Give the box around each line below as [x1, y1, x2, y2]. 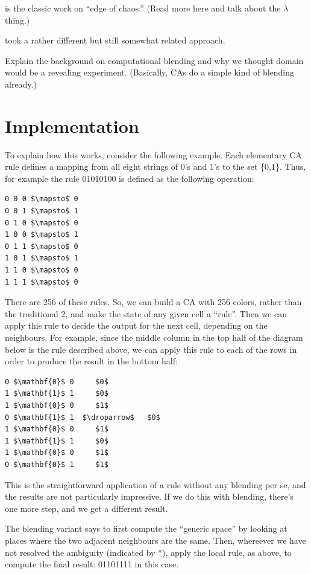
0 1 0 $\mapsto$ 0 [5, 218, 78, 227]
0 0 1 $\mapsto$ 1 [5, 207, 78, 216]
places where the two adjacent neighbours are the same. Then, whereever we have [5, 534, 306, 546]
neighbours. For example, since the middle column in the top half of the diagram [5, 331, 303, 343]
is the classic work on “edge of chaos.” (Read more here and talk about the [5, 2, 281, 14]
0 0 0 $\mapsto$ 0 [5, 195, 78, 204]
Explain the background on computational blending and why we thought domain [5, 54, 304, 66]
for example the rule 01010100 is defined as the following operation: [5, 172, 254, 184]
